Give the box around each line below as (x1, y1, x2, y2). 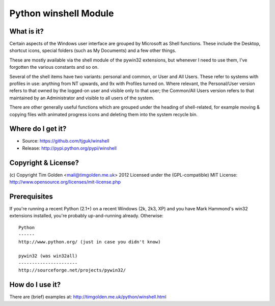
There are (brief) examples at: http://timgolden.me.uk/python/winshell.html (9, 294, 167, 300)
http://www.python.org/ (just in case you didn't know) (18, 239, 161, 244)
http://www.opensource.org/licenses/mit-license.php (9, 179, 121, 185)
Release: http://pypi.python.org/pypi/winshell (22, 145, 117, 151)
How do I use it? (9, 281, 61, 289)
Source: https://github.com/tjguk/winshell (22, 138, 109, 144)
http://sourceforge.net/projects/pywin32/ (18, 267, 126, 273)
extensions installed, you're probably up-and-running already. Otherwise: (9, 213, 164, 219)
